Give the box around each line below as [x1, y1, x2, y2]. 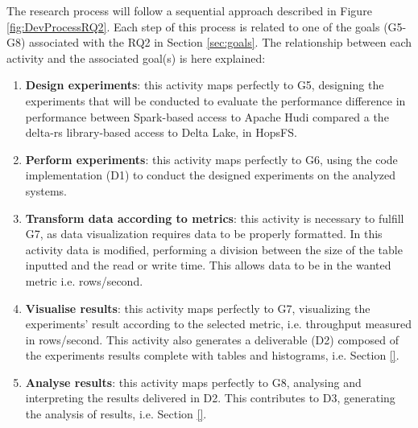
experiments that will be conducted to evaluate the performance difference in [25, 92, 406, 109]
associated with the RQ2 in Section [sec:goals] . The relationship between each [29, 34, 412, 51]
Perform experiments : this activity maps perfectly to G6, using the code [25, 150, 398, 167]
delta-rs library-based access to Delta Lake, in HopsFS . [25, 124, 297, 141]
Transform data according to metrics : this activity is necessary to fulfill [25, 209, 404, 226]
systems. [25, 182, 67, 199]
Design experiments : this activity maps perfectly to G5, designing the [25, 76, 384, 93]
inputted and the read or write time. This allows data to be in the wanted [25, 257, 391, 274]
